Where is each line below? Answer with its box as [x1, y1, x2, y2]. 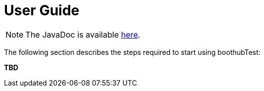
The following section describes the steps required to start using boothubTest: [4, 47, 261, 56]
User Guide [4, 2, 80, 19]
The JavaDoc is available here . [25, 29, 140, 40]
